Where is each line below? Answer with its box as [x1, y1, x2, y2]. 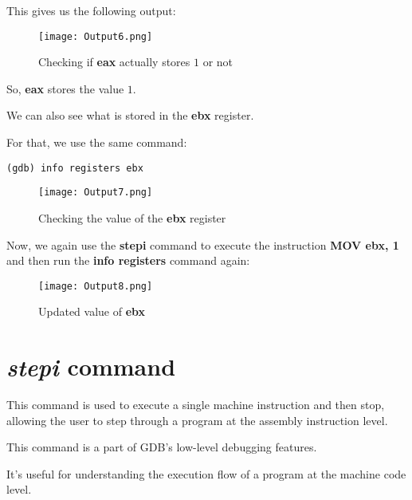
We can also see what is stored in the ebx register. [6, 107, 254, 124]
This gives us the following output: [6, 2, 176, 18]
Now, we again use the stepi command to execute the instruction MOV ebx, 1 [6, 236, 399, 253]
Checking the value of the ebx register [38, 209, 226, 226]
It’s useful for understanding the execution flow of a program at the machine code [6, 465, 406, 482]
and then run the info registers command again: [6, 252, 250, 269]
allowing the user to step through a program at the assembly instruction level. [6, 411, 388, 428]
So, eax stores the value [6, 80, 124, 96]
